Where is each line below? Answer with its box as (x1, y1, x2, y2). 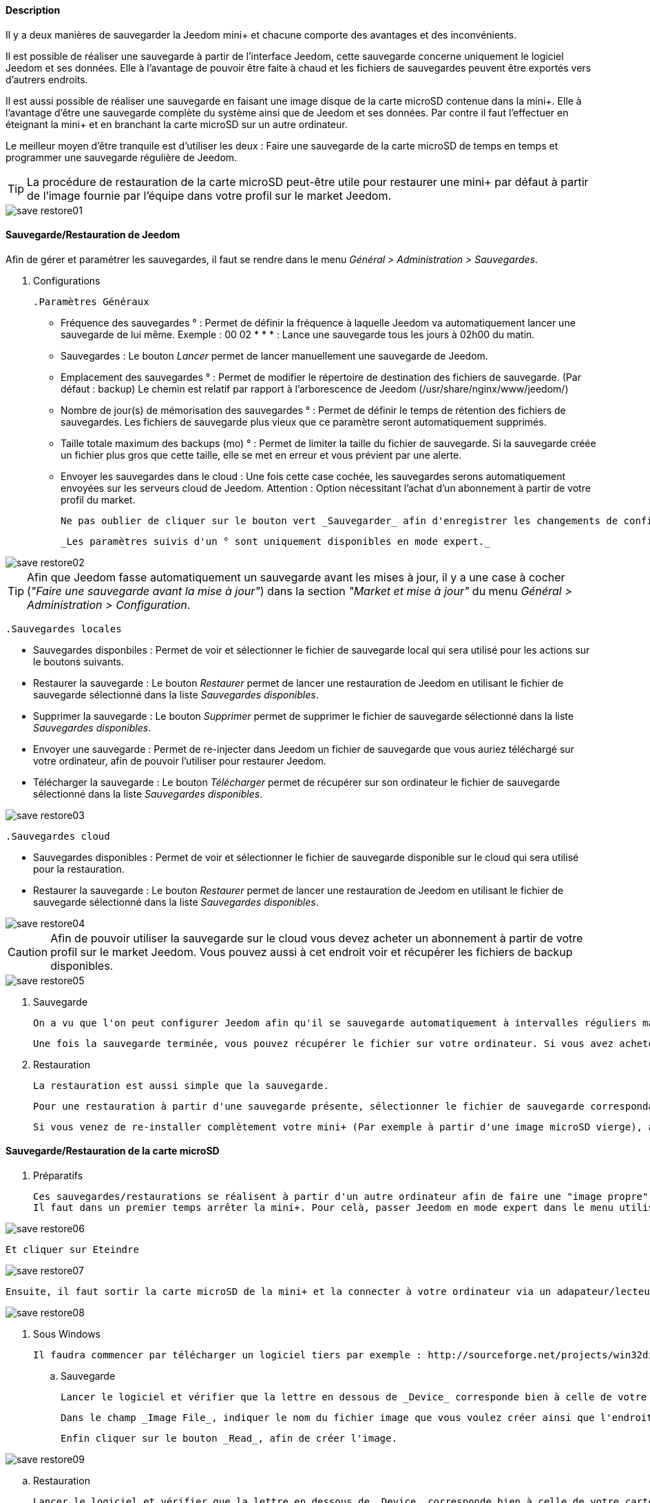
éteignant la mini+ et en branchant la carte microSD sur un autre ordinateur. (6, 118, 348, 130)
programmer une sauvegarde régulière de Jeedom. (6, 151, 238, 163)
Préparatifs (33, 1170, 83, 1182)
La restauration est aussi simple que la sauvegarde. (33, 1079, 329, 1091)
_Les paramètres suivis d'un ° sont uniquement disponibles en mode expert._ (61, 535, 490, 547)
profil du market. (61, 493, 136, 506)
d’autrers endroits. (6, 73, 88, 85)
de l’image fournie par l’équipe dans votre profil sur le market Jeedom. (27, 188, 392, 203)
